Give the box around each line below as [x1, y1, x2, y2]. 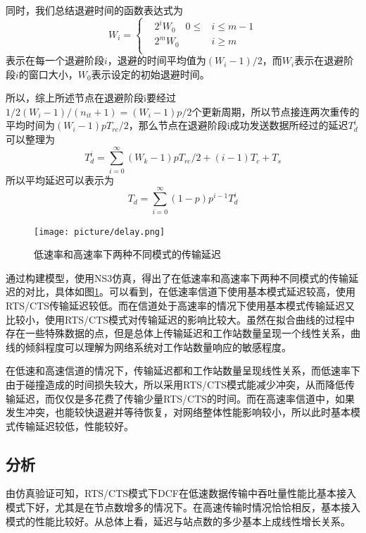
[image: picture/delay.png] [34, 226, 165, 237]
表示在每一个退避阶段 [6, 53, 104, 68]
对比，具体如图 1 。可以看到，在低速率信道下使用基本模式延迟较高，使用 [25, 284, 355, 299]
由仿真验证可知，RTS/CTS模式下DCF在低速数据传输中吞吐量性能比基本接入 [6, 486, 356, 501]
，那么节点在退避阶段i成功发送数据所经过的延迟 [128, 118, 348, 133]
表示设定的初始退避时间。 [91, 66, 210, 81]
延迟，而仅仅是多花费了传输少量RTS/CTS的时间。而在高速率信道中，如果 [15, 391, 355, 405]
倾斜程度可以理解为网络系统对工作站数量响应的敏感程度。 [25, 339, 291, 354]
